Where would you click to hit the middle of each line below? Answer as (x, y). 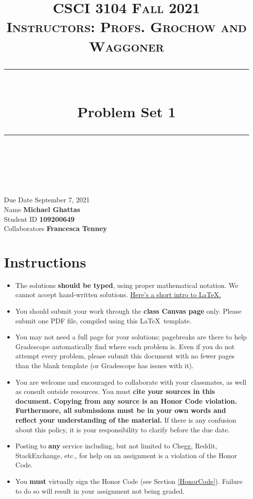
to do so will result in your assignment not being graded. (100, 490)
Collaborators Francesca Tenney (56, 228)
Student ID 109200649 (39, 219)
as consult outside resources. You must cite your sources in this (115, 391)
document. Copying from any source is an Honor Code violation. (126, 401)
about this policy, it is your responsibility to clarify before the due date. (123, 429)
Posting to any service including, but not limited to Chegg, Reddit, (116, 446)
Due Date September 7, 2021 (47, 200)
